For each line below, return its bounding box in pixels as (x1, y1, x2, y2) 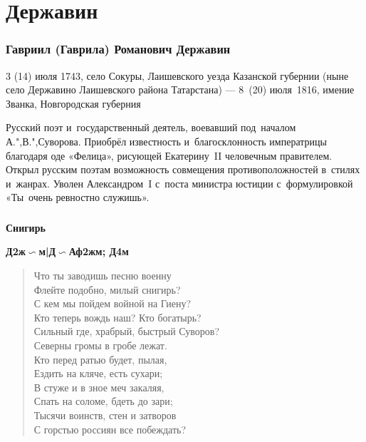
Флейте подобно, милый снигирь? (33, 282, 181, 297)
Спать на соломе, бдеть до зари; (33, 394, 173, 408)
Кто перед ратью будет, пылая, (33, 351, 167, 366)
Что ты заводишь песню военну (33, 268, 172, 283)
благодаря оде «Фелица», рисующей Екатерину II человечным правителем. (6, 148, 333, 163)
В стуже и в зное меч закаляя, (33, 379, 164, 394)
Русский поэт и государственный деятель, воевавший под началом (6, 120, 296, 135)
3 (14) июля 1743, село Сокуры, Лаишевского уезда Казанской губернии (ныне (6, 68, 349, 83)
